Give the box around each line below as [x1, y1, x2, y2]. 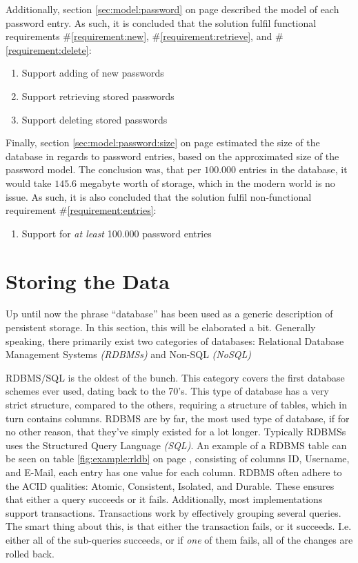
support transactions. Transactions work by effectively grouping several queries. [6, 505, 341, 520]
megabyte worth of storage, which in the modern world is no [79, 175, 335, 190]
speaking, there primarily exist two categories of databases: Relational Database [6, 333, 344, 348]
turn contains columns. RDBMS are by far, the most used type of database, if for [6, 411, 350, 425]
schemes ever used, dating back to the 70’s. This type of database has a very [6, 384, 329, 398]
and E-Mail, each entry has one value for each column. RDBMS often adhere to [6, 464, 342, 479]
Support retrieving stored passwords [21, 88, 175, 103]
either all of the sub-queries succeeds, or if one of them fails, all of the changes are [6, 532, 353, 546]
